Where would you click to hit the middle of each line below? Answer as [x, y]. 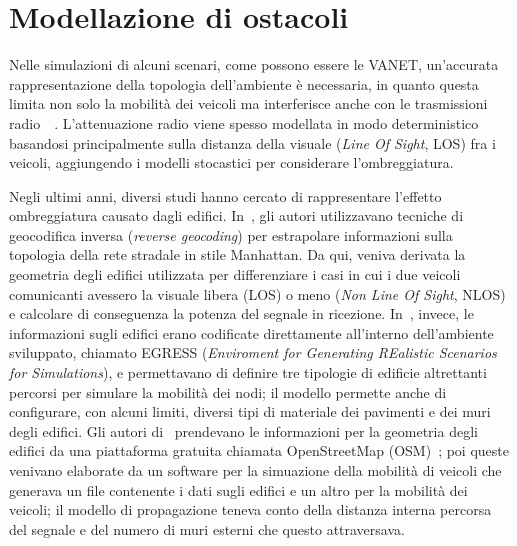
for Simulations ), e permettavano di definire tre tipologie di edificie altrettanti [248, 372]
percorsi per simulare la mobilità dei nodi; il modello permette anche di [228, 391]
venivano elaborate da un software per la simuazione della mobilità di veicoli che [255, 470]
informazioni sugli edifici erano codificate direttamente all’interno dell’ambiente [251, 332]
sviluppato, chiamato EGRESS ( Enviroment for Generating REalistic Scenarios [253, 352]
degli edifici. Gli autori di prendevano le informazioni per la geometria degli [243, 430]
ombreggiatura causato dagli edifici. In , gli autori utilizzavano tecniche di [236, 215]
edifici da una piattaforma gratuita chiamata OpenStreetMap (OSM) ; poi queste [259, 450]
